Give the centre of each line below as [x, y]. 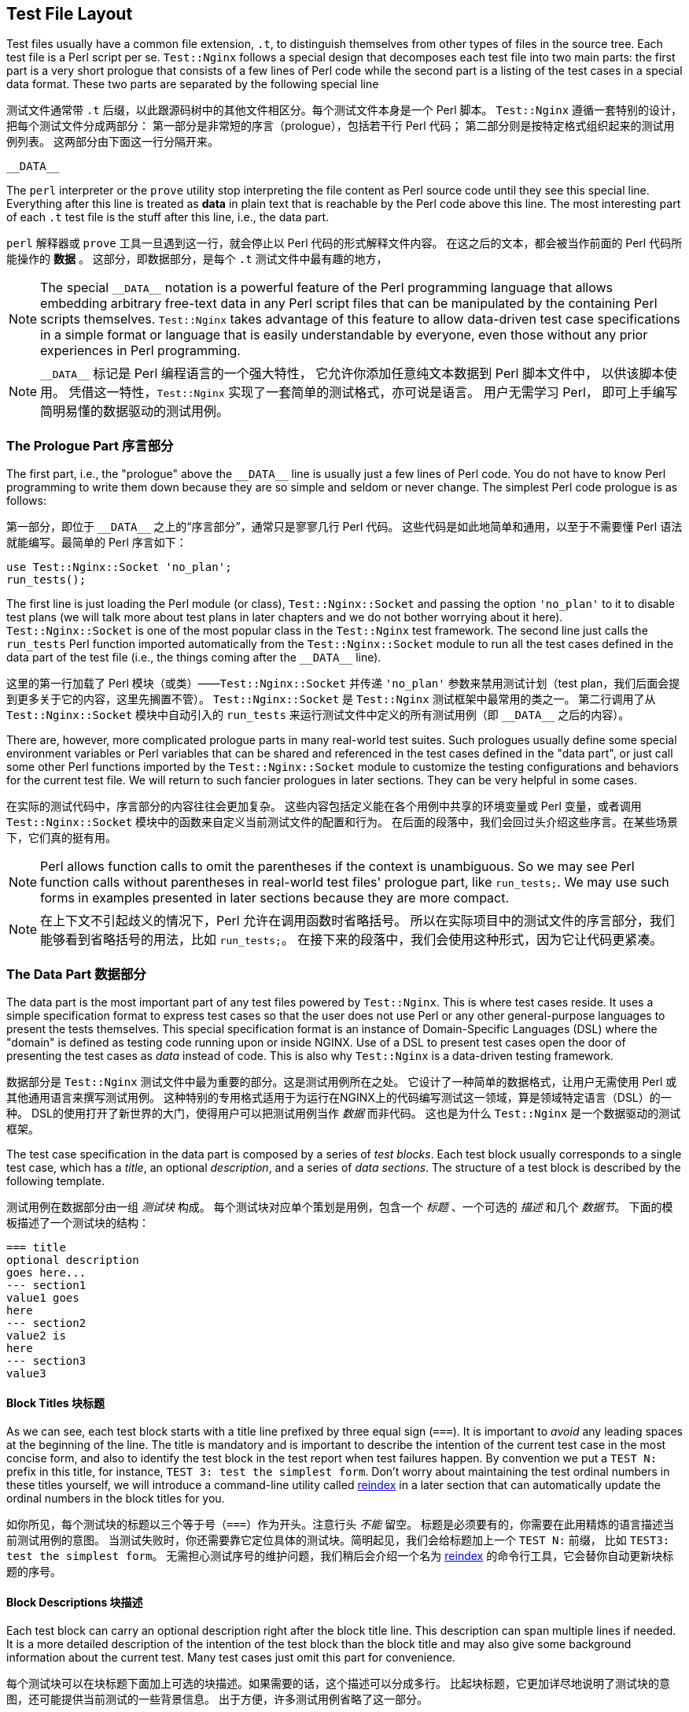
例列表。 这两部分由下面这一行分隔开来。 [112, 142]
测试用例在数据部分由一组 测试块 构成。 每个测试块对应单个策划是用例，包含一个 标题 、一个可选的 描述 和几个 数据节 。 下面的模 [340, 1206]
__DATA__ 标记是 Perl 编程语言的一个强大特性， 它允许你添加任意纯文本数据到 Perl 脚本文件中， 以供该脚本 [352, 374]
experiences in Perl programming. [140, 351]
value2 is [36, 1335]
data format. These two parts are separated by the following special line [193, 84]
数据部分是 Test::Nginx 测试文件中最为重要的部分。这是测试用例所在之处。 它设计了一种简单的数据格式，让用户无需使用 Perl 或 [342, 1081]
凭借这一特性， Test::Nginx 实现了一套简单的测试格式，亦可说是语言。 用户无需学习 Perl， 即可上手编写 [373, 393]
